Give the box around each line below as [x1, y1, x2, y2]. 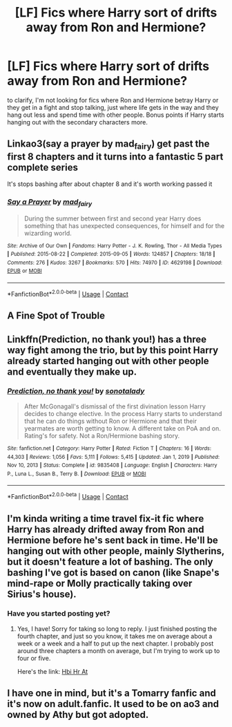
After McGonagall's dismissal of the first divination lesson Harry [23, 402, 206, 410]
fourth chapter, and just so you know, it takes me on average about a [17, 632, 213, 640]
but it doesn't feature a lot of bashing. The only [7, 556, 213, 567]
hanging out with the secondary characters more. [7, 117, 148, 126]
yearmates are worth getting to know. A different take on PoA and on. [23, 424, 221, 433]
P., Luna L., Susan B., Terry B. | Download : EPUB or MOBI [7, 470, 146, 478]
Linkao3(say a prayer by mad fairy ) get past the [7, 138, 210, 151]
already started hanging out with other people [7, 355, 209, 367]
